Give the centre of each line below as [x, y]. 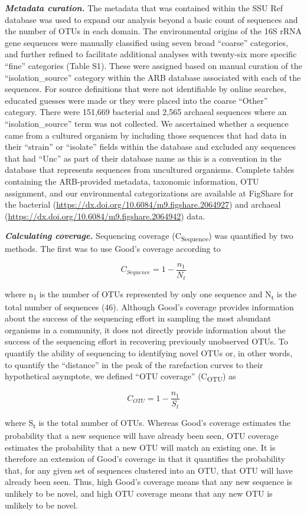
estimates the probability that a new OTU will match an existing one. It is [140, 447]
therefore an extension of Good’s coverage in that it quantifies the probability [145, 459]
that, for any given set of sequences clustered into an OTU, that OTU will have [149, 470]
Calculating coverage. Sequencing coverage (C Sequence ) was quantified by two [149, 237]
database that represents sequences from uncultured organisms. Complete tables [150, 170]
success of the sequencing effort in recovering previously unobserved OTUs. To [146, 341]
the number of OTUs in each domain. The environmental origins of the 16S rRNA [153, 31]
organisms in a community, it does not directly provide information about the [145, 329]
